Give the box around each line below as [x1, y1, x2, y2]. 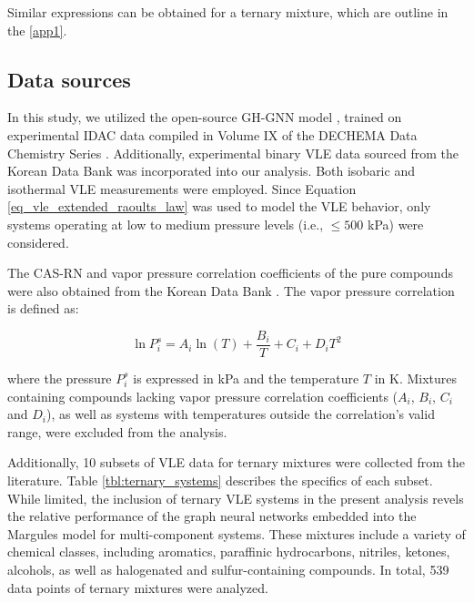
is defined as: [7, 299, 79, 318]
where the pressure [7, 368, 112, 387]
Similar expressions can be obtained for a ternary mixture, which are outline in [7, 3, 449, 21]
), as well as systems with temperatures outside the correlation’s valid [46, 404, 435, 424]
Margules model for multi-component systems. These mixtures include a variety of [7, 524, 466, 543]
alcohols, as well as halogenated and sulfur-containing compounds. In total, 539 [7, 559, 449, 578]
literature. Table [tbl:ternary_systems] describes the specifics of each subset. [7, 470, 433, 489]
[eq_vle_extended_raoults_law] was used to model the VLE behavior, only [7, 197, 431, 216]
